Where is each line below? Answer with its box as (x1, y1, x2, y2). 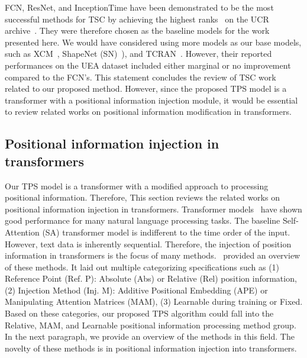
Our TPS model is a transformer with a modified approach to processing (5, 179, 269, 192)
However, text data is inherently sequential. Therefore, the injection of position (5, 237, 292, 250)
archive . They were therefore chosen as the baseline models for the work (5, 24, 270, 37)
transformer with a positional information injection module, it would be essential (5, 93, 298, 106)
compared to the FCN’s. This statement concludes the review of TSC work (5, 70, 276, 83)
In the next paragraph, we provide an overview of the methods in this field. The (5, 330, 295, 343)
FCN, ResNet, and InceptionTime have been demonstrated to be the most (5, 1, 274, 13)
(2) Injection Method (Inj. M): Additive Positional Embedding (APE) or (5, 283, 268, 296)
